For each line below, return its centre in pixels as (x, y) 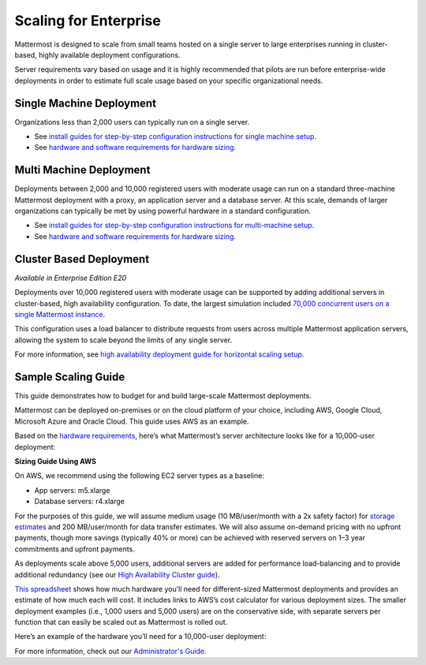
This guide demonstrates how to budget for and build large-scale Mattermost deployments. (163, 396)
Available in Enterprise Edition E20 (71, 278)
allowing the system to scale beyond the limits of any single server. (123, 340)
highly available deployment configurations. (109, 54)
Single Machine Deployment (86, 103)
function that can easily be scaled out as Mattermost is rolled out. (121, 622)
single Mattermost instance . (60, 314)
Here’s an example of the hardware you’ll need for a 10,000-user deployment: (140, 637)
